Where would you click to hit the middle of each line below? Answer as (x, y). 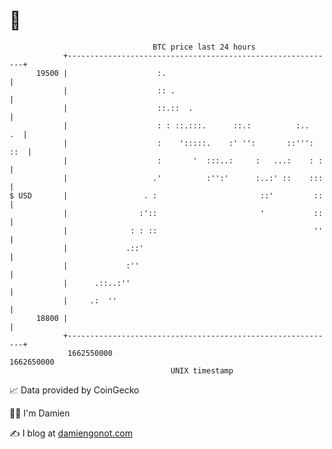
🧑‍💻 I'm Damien (40, 413)
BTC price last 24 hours (204, 47)
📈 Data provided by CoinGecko (74, 390)
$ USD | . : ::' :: (166, 195)
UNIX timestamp (202, 370)
